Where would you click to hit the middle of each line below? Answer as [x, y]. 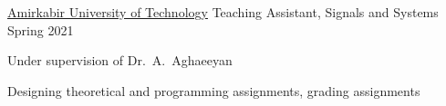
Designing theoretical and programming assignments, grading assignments [214, 90]
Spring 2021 [41, 29]
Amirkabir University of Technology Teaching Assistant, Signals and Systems [223, 12]
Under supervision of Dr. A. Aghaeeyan [120, 60]
